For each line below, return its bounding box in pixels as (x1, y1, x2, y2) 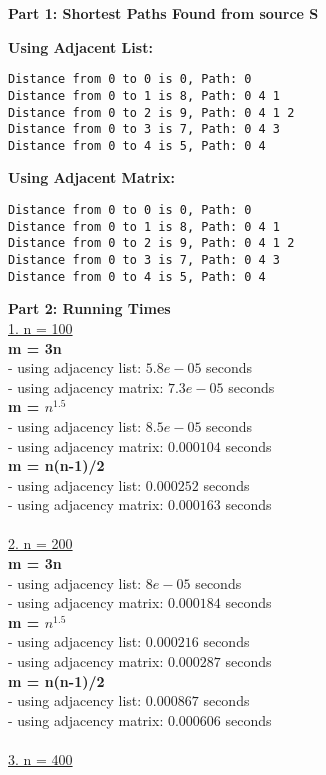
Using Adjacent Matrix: (8, 167, 176, 188)
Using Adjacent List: (8, 36, 153, 57)
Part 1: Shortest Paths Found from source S (8, 3, 319, 23)
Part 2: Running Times (8, 298, 171, 319)
